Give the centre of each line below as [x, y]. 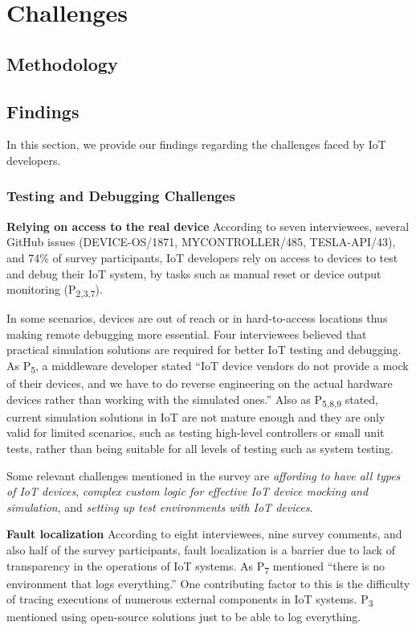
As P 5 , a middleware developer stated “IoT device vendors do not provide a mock [208, 366]
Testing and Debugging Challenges [121, 196]
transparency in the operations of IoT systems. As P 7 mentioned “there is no [196, 566]
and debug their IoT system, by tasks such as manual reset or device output [194, 273]
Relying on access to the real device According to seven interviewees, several [208, 226]
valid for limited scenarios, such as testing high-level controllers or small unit [196, 432]
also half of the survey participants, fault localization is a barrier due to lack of [201, 550]
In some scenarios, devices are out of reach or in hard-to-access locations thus [197, 318]
